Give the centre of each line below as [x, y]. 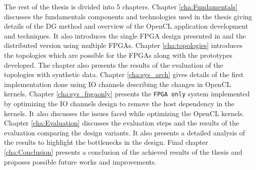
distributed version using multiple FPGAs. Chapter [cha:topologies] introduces [123, 45]
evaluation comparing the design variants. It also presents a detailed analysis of [125, 132]
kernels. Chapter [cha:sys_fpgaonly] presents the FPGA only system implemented [127, 94]
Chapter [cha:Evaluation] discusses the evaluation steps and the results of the [122, 123]
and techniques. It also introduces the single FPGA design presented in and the [125, 35]
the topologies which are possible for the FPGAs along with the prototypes [118, 55]
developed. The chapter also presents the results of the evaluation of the [114, 64]
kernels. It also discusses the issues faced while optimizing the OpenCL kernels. [124, 113]
